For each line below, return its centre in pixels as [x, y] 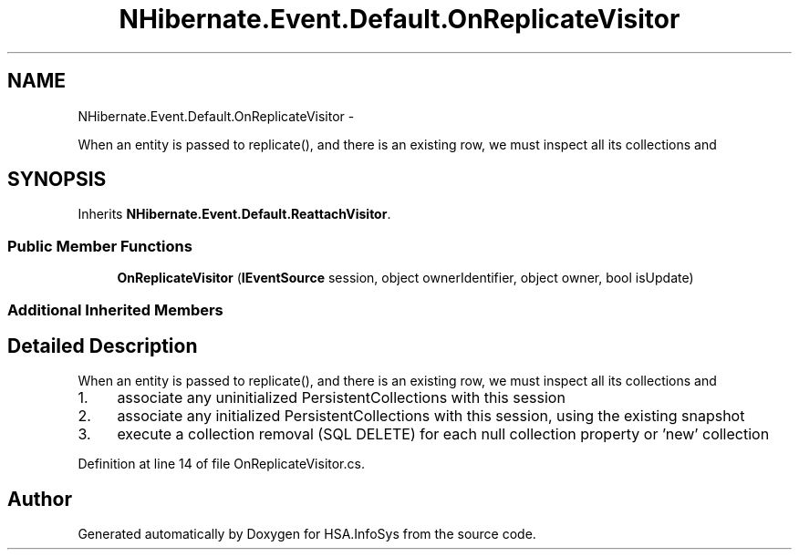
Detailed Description [103, 346]
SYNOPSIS [57, 180]
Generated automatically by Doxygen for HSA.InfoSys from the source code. [307, 534]
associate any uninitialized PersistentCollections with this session [341, 398]
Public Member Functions [100, 246]
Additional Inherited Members [115, 309]
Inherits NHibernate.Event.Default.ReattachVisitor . [234, 214]
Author [40, 499]
